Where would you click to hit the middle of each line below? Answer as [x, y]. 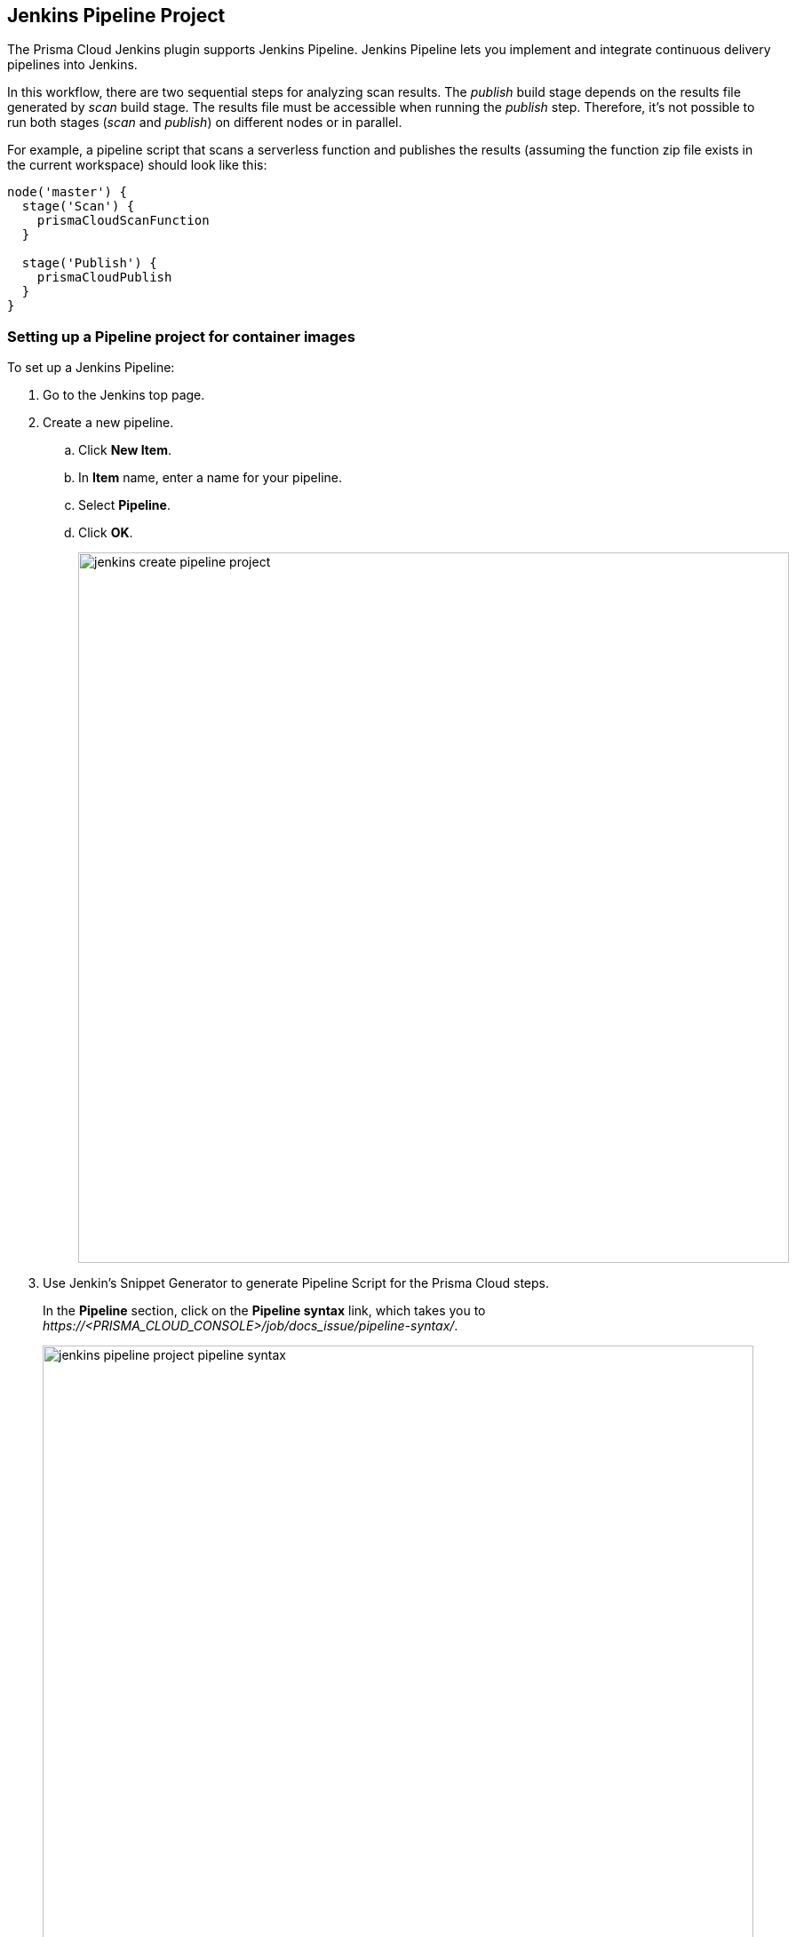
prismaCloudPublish [104, 278]
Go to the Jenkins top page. [124, 395]
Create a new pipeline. [108, 423]
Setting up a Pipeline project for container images [182, 336]
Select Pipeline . [124, 505]
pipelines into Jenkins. [72, 65]
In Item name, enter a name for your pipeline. [211, 478]
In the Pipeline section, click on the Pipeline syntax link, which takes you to [264, 1311]
